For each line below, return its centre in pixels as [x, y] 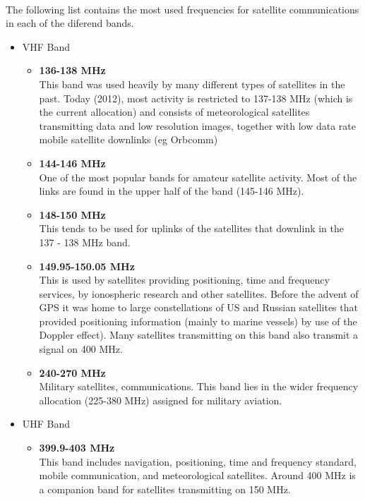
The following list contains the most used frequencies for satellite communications [182, 9]
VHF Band [46, 46]
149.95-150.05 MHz [87, 266]
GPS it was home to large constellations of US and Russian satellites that [198, 307]
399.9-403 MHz [77, 448]
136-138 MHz [72, 70]
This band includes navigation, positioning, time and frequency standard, [198, 461]
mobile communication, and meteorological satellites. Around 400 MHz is [197, 475]
